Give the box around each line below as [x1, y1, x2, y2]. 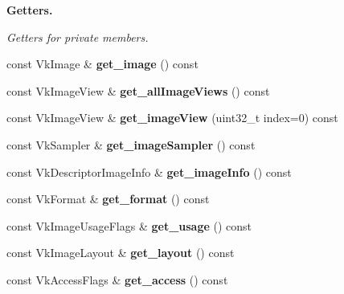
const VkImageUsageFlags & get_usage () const [6, 217, 252, 234]
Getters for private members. [6, 28, 149, 45]
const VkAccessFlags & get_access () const [6, 271, 228, 288]
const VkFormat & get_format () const [6, 190, 210, 207]
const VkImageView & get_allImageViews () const [6, 82, 270, 99]
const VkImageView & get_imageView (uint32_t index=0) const [6, 109, 338, 126]
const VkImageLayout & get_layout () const [6, 244, 235, 261]
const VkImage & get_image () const [6, 55, 199, 72]
